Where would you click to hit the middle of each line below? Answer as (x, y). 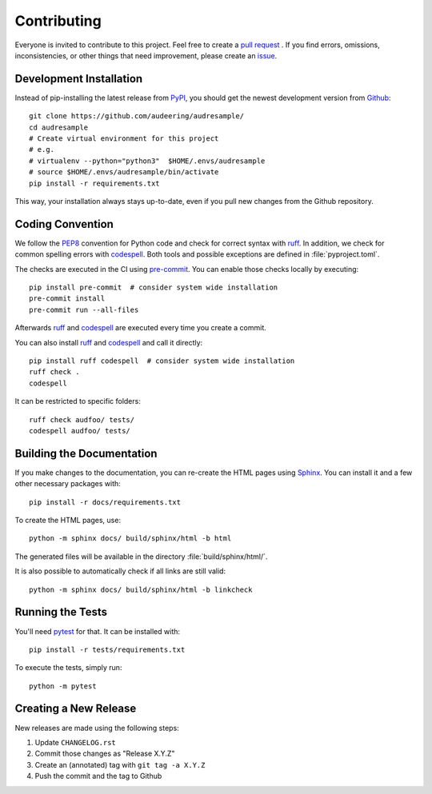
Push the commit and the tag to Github (98, 776)
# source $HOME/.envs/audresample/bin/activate (124, 172)
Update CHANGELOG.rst (75, 742)
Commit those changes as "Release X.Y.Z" (105, 754)
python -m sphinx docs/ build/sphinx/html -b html (130, 539)
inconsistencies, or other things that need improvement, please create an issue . (146, 55)
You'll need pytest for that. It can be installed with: (97, 631)
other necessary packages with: (68, 484)
